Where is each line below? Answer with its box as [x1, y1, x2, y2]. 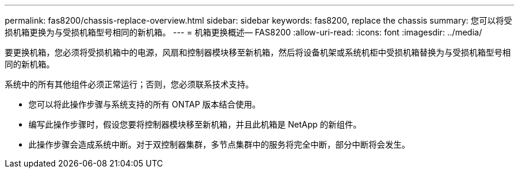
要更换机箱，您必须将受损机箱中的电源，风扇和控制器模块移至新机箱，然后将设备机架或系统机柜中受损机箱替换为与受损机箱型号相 [5, 47, 511, 57]
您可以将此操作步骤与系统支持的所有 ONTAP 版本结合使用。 [28, 99, 261, 109]
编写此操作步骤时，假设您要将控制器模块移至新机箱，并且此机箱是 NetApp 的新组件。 [28, 119, 361, 129]
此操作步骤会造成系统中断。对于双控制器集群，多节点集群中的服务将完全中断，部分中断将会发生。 [28, 139, 410, 149]
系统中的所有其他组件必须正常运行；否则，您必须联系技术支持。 [5, 79, 254, 89]
